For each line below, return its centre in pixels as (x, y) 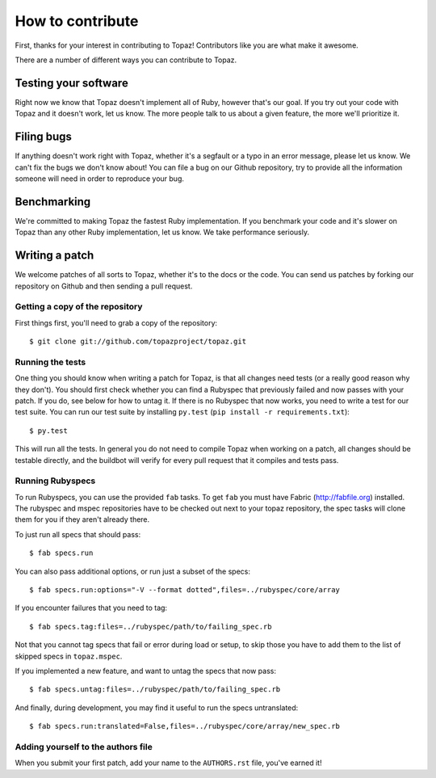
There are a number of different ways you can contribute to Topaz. (126, 60)
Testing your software (71, 83)
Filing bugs (44, 137)
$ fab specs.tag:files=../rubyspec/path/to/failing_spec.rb (151, 627)
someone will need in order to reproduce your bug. (100, 179)
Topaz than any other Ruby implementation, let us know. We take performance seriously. (162, 232)
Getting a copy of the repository (79, 307)
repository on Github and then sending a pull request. (104, 286)
